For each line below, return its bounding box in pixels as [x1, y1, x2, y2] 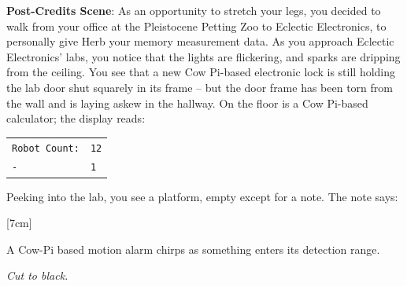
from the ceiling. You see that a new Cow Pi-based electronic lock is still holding [6, 64, 396, 80]
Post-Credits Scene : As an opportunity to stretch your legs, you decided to [6, 2, 381, 18]
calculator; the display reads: [6, 110, 146, 126]
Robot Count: [12, 142, 80, 154]
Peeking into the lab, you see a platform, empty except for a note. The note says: [6, 188, 398, 204]
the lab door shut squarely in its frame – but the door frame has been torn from [6, 79, 393, 95]
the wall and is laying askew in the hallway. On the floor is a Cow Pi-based [6, 94, 368, 111]
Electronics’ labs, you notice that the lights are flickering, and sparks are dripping [6, 48, 401, 64]
